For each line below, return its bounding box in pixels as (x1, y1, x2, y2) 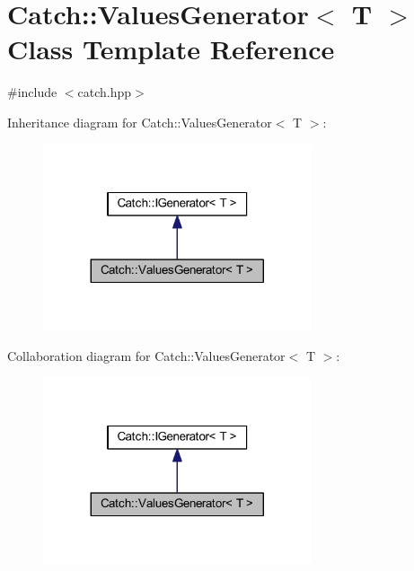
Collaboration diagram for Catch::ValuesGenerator (7, 346, 286, 365)
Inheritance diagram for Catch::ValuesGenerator (7, 112, 272, 131)
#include (7, 83, 57, 101)
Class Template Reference (7, 31, 335, 67)
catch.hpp (77, 83, 132, 101)
